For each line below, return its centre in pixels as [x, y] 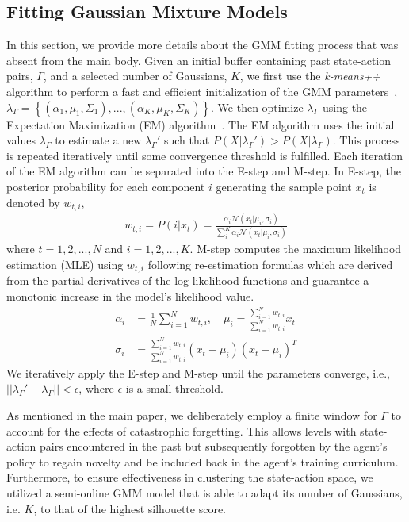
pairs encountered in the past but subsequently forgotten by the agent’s [213, 446]
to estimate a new [98, 140]
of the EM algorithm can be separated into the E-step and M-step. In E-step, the [204, 171]
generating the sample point [284, 186]
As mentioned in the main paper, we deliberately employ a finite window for [192, 415]
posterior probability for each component [106, 186]
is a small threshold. [174, 388]
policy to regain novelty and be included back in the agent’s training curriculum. [203, 461]
